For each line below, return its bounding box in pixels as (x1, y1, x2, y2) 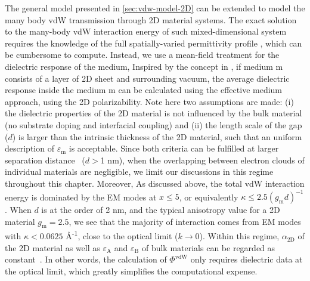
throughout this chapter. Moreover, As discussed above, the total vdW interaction (5, 177, 305, 189)
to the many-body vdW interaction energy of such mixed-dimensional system (5, 25, 287, 38)
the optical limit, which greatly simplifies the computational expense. (5, 264, 258, 277)
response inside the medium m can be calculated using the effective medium (5, 84, 283, 96)
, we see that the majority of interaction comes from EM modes (69, 215, 301, 227)
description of (5, 142, 54, 155)
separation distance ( (5, 153, 85, 166)
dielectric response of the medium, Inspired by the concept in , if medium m (5, 60, 283, 72)
